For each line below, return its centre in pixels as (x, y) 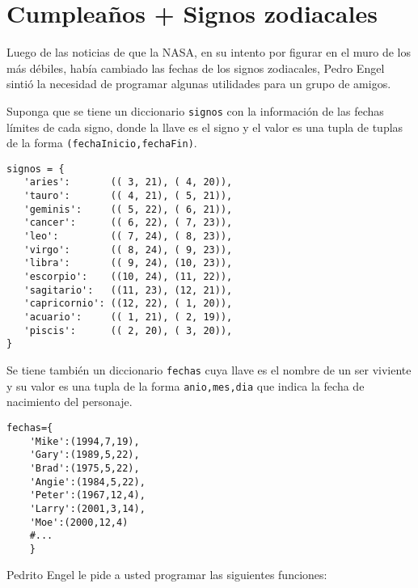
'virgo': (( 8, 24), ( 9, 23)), (128, 250)
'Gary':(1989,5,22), (84, 455)
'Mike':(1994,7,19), (84, 441)
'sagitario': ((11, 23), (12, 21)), (128, 290)
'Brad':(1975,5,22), (84, 468)
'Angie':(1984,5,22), (87, 482)
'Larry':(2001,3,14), (87, 508)
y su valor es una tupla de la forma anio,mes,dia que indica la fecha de (186, 385)
